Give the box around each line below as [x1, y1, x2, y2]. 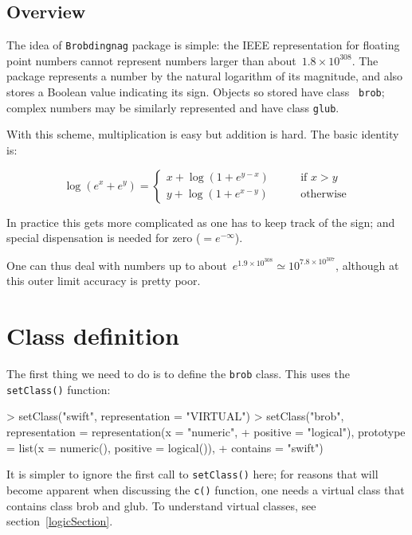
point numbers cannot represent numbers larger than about [6, 52, 296, 68]
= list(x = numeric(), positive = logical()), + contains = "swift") [6, 439, 324, 455]
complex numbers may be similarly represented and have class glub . [6, 99, 339, 115]
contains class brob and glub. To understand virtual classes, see [6, 497, 316, 514]
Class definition [6, 319, 179, 352]
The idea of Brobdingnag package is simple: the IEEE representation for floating [6, 37, 400, 53]
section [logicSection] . [6, 513, 113, 529]
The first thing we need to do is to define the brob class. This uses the [6, 365, 350, 382]
